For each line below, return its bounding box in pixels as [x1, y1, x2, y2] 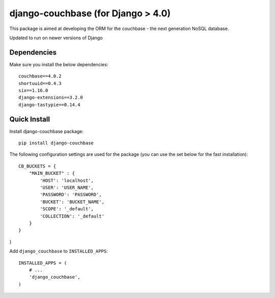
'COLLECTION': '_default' [40, 213, 104, 219]
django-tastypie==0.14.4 [18, 102, 80, 107]
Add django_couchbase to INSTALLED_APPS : [9, 248, 108, 254]
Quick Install [9, 115, 50, 123]
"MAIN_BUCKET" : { [29, 171, 75, 176]
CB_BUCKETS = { [18, 163, 57, 169]
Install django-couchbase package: [9, 128, 84, 134]
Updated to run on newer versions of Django [9, 35, 103, 41]
